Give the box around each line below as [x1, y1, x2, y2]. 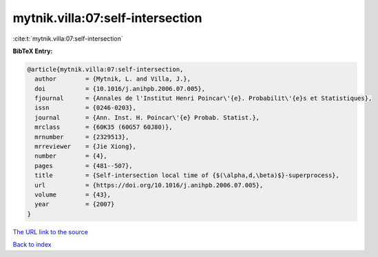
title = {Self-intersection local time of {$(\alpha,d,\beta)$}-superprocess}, [34, 172, 340, 179]
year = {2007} [34, 201, 115, 208]
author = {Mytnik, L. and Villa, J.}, [34, 75, 191, 83]
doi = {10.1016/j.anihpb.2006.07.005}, [34, 85, 206, 92]
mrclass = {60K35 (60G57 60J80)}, [34, 123, 173, 131]
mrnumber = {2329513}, [34, 133, 129, 141]
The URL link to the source [12, 227, 89, 236]
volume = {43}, [34, 191, 112, 198]
